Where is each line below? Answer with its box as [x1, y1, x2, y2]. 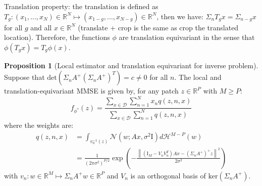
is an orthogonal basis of [130, 170, 206, 180]
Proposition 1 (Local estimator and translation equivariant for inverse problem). [4, 60, 258, 70]
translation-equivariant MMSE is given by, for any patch [4, 85, 179, 96]
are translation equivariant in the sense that [119, 32, 255, 42]
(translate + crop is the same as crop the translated [78, 22, 239, 32]
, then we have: [156, 11, 203, 21]
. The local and [174, 72, 222, 82]
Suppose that [4, 72, 45, 82]
